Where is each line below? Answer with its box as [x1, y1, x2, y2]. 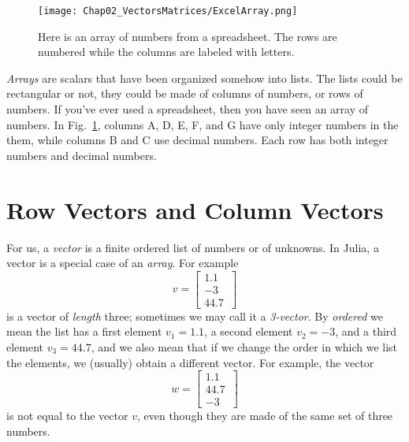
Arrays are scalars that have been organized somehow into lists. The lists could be [6, 69, 403, 86]
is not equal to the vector [6, 407, 128, 424]
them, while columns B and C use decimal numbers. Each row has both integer [6, 132, 389, 148]
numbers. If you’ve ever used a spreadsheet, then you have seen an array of [6, 101, 369, 117]
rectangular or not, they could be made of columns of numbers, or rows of [6, 85, 363, 102]
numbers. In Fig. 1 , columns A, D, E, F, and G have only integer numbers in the [6, 116, 399, 132]
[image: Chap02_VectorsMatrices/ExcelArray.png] [38, 6, 298, 17]
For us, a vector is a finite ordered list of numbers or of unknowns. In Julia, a [6, 239, 379, 255]
